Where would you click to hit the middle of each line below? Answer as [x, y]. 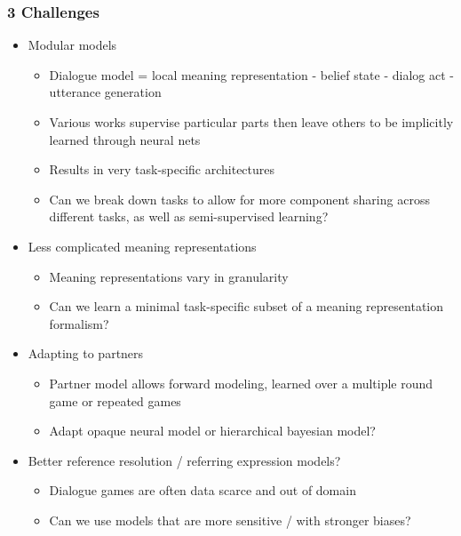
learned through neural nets [125, 139]
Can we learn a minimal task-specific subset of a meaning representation [246, 306]
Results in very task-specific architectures [162, 169]
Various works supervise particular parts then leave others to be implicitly [251, 122]
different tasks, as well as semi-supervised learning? [189, 216]
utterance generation [105, 92]
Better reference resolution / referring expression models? [184, 460]
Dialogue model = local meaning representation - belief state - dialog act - [251, 74]
